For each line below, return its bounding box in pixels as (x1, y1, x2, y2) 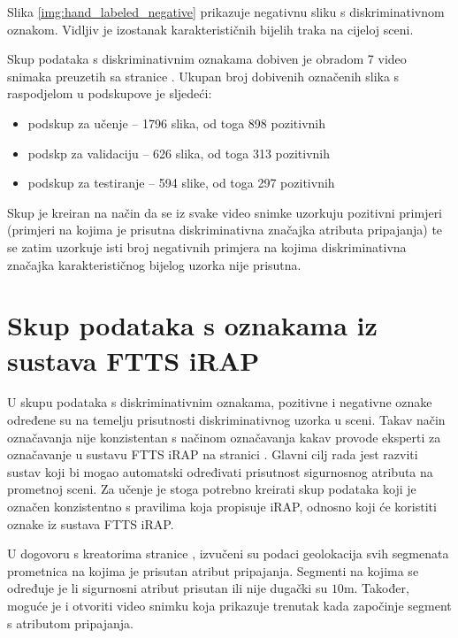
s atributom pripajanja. (7, 613, 134, 632)
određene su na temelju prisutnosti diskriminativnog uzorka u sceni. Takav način (7, 411, 446, 429)
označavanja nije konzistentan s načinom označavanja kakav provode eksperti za (7, 427, 441, 446)
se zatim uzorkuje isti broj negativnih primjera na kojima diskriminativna (7, 237, 407, 256)
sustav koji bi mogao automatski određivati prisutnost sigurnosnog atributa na (7, 462, 433, 480)
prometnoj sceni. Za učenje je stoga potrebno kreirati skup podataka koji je (7, 480, 416, 498)
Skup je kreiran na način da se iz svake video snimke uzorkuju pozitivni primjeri (7, 203, 443, 221)
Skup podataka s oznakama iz (7, 307, 378, 343)
